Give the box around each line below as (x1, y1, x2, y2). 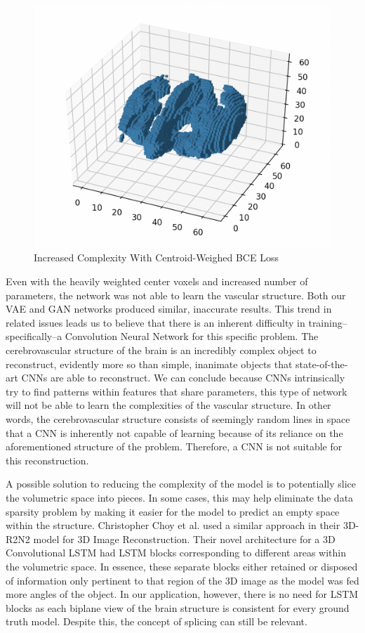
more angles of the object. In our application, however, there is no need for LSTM (6, 587, 359, 601)
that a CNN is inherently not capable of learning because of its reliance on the (6, 425, 343, 440)
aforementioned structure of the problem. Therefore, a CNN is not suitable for (6, 439, 343, 454)
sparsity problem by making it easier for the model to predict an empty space (6, 504, 340, 518)
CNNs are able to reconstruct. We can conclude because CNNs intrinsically (21, 370, 345, 385)
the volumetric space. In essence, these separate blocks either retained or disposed (6, 559, 358, 573)
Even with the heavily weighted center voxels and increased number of (6, 274, 308, 289)
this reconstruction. (6, 452, 89, 467)
